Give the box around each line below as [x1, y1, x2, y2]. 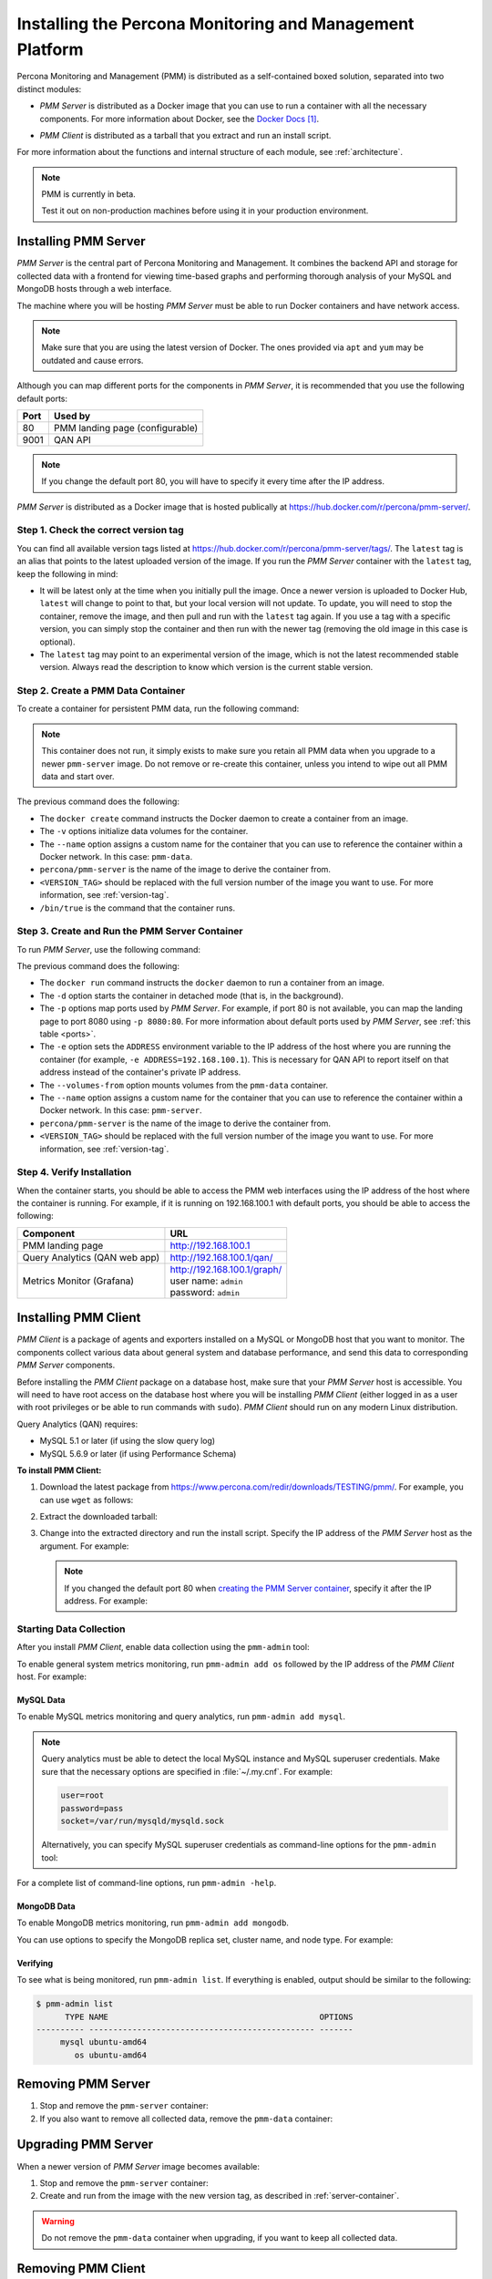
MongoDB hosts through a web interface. [16, 284, 172, 294]
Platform [16, 39, 84, 59]
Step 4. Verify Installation [16, 1166, 132, 1179]
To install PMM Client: [16, 1464, 102, 1476]
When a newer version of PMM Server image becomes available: [16, 2160, 260, 2171]
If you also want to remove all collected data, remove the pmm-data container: [39, 2113, 333, 2124]
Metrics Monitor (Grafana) [22, 1274, 135, 1287]
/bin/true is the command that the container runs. [39, 902, 236, 913]
